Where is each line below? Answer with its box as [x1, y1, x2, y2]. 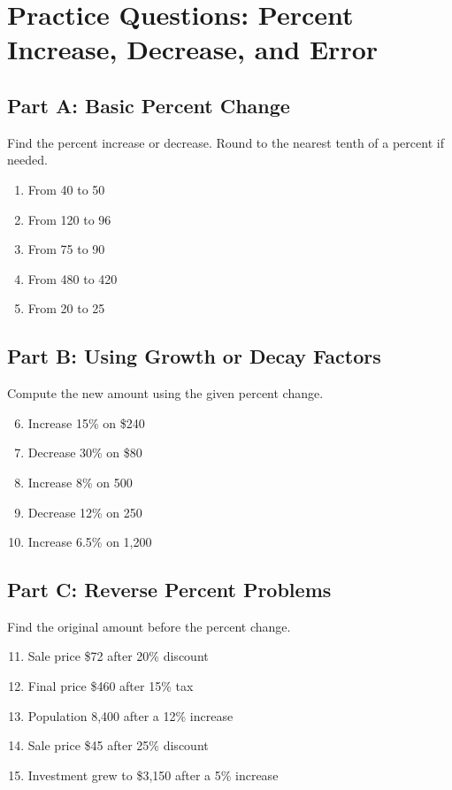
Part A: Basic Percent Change [7, 91, 290, 119]
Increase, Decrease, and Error [7, 31, 379, 67]
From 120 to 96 [27, 210, 111, 228]
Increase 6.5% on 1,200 [27, 533, 152, 551]
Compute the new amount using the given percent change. [7, 384, 324, 403]
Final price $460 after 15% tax [27, 677, 194, 695]
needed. [7, 150, 48, 169]
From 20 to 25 [27, 299, 105, 318]
